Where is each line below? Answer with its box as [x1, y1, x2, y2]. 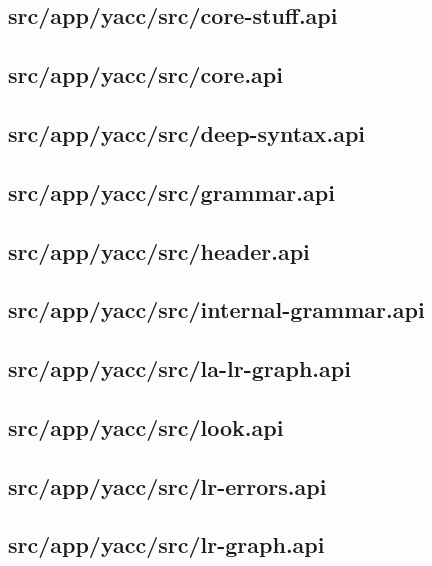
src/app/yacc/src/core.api [8, 59, 283, 90]
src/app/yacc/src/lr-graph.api [8, 529, 325, 560]
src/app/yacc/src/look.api [8, 411, 284, 442]
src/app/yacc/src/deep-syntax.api [8, 117, 366, 148]
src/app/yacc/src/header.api [8, 235, 310, 266]
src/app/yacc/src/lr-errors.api [8, 470, 327, 501]
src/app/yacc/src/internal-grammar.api [8, 294, 425, 325]
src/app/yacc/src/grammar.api [8, 176, 335, 207]
